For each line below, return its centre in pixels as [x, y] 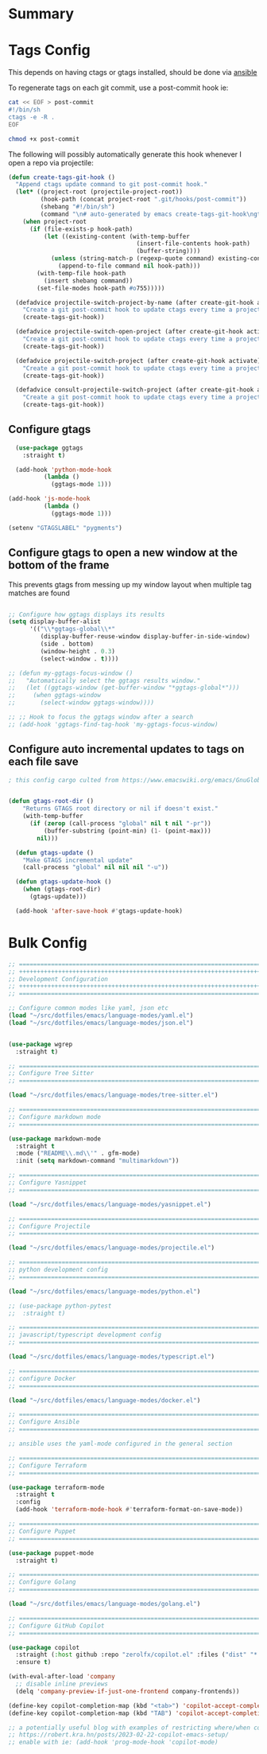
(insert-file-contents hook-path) [193, 244]
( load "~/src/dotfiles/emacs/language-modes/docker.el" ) [104, 1400]
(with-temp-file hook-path [81, 273]
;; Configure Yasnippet [48, 1183]
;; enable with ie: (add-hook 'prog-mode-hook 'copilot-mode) [113, 1742]
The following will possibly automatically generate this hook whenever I [125, 154]
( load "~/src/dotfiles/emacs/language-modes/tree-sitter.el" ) [113, 1095]
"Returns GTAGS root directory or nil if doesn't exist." [120, 809]
